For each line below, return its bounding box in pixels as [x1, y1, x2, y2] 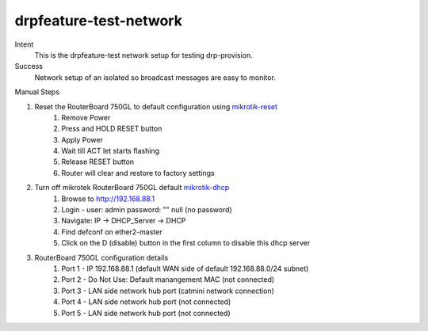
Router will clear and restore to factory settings [61, 168, 215, 177]
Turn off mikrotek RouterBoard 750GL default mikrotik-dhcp [34, 183, 230, 192]
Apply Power [61, 135, 103, 144]
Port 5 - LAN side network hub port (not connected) [61, 308, 231, 318]
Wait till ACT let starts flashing [61, 146, 160, 156]
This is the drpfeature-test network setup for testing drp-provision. [34, 50, 253, 59]
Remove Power [61, 112, 111, 122]
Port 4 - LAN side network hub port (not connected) [61, 297, 231, 306]
